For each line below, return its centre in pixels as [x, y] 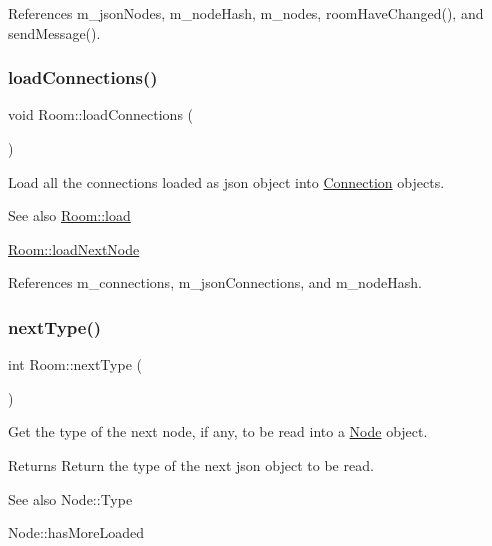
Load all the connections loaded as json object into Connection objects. [226, 181]
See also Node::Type [70, 498]
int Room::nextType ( [75, 364]
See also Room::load [69, 215]
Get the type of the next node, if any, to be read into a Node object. [218, 431]
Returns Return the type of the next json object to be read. [191, 464]
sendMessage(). [54, 32]
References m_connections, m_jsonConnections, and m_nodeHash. [215, 282]
